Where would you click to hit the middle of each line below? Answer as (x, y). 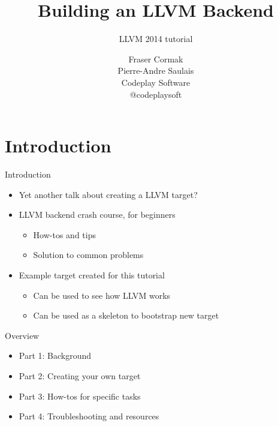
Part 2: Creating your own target (80, 375)
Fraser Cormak (156, 58)
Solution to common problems (88, 255)
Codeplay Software (156, 82)
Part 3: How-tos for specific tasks (80, 396)
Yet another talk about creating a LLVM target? (108, 194)
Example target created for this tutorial (92, 275)
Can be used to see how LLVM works (102, 295)
